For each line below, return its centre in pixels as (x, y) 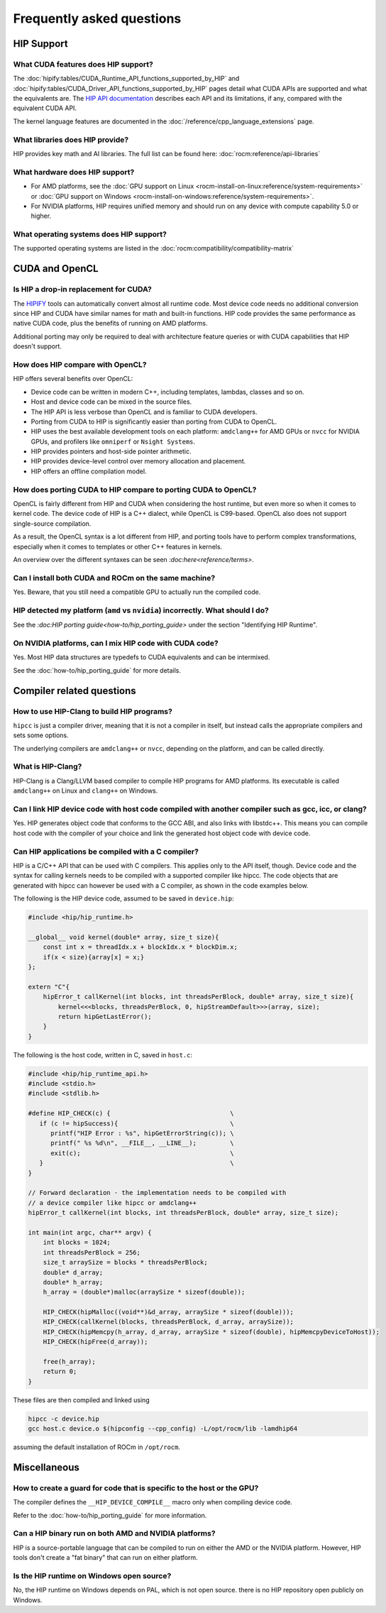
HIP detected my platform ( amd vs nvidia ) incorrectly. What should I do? (141, 610)
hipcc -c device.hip (64, 1419)
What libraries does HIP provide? (71, 140)
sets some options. (41, 735)
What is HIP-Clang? (48, 766)
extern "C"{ (49, 987)
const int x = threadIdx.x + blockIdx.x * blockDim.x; (140, 947)
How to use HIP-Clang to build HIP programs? (93, 711)
